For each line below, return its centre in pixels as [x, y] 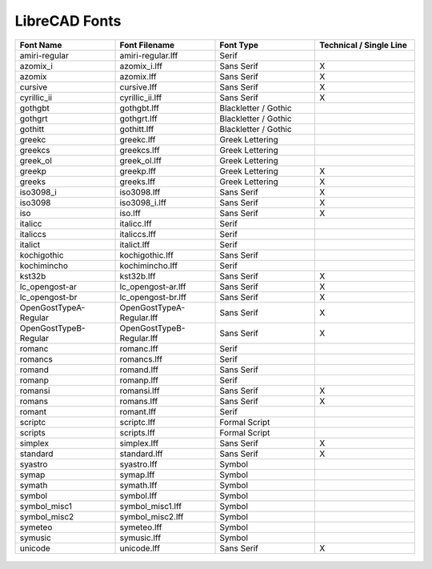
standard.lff [141, 454]
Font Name [41, 45]
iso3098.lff [140, 192]
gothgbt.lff [140, 108]
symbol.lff [138, 495]
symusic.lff [140, 538]
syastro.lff [138, 464]
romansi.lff [140, 391]
